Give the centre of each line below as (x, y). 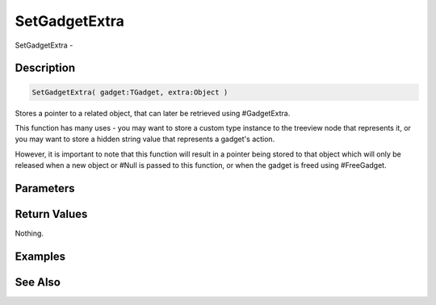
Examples (40, 256)
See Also (38, 282)
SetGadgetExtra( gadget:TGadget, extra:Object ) (130, 92)
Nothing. (29, 233)
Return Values (51, 214)
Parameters (45, 188)
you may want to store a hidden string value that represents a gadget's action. (145, 139)
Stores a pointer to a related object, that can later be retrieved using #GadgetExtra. (153, 113)
